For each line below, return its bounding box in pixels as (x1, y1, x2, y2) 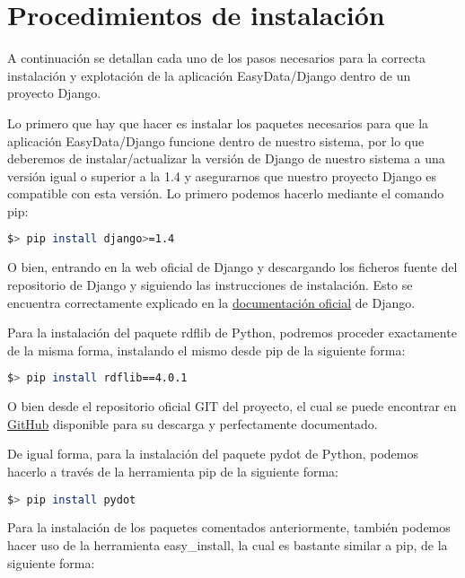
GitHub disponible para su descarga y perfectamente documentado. (7, 414, 378, 433)
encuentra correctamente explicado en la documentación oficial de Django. (7, 293, 416, 311)
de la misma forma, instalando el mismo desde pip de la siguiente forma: (7, 340, 406, 359)
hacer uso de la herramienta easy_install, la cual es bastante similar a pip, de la (7, 536, 448, 555)
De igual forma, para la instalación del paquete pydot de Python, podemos (7, 444, 418, 463)
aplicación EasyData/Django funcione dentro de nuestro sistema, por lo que (7, 131, 425, 150)
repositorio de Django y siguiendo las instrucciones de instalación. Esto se (7, 275, 413, 293)
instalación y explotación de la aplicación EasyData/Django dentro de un (7, 66, 411, 84)
